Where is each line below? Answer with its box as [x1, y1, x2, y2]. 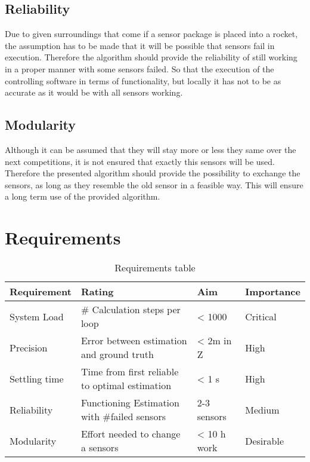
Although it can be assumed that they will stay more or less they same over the [5, 143, 296, 155]
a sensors [80, 440, 119, 455]
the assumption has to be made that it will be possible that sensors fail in [5, 39, 275, 51]
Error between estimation [80, 334, 187, 348]
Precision [10, 340, 48, 354]
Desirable [245, 433, 284, 448]
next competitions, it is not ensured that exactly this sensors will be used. [5, 155, 275, 167]
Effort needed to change [80, 427, 181, 441]
